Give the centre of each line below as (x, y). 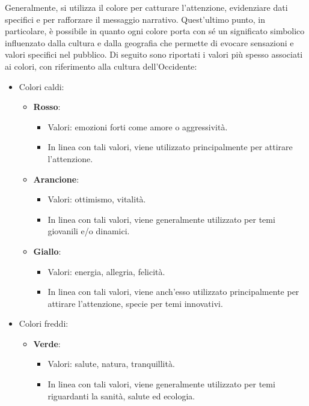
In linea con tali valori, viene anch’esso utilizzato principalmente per (173, 292)
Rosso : (47, 107)
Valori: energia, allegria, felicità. (106, 271)
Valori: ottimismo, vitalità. (97, 199)
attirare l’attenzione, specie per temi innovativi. (135, 303)
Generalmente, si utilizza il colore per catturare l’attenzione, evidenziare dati (146, 7)
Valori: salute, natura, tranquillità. (111, 364)
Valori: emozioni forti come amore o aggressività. (138, 126)
